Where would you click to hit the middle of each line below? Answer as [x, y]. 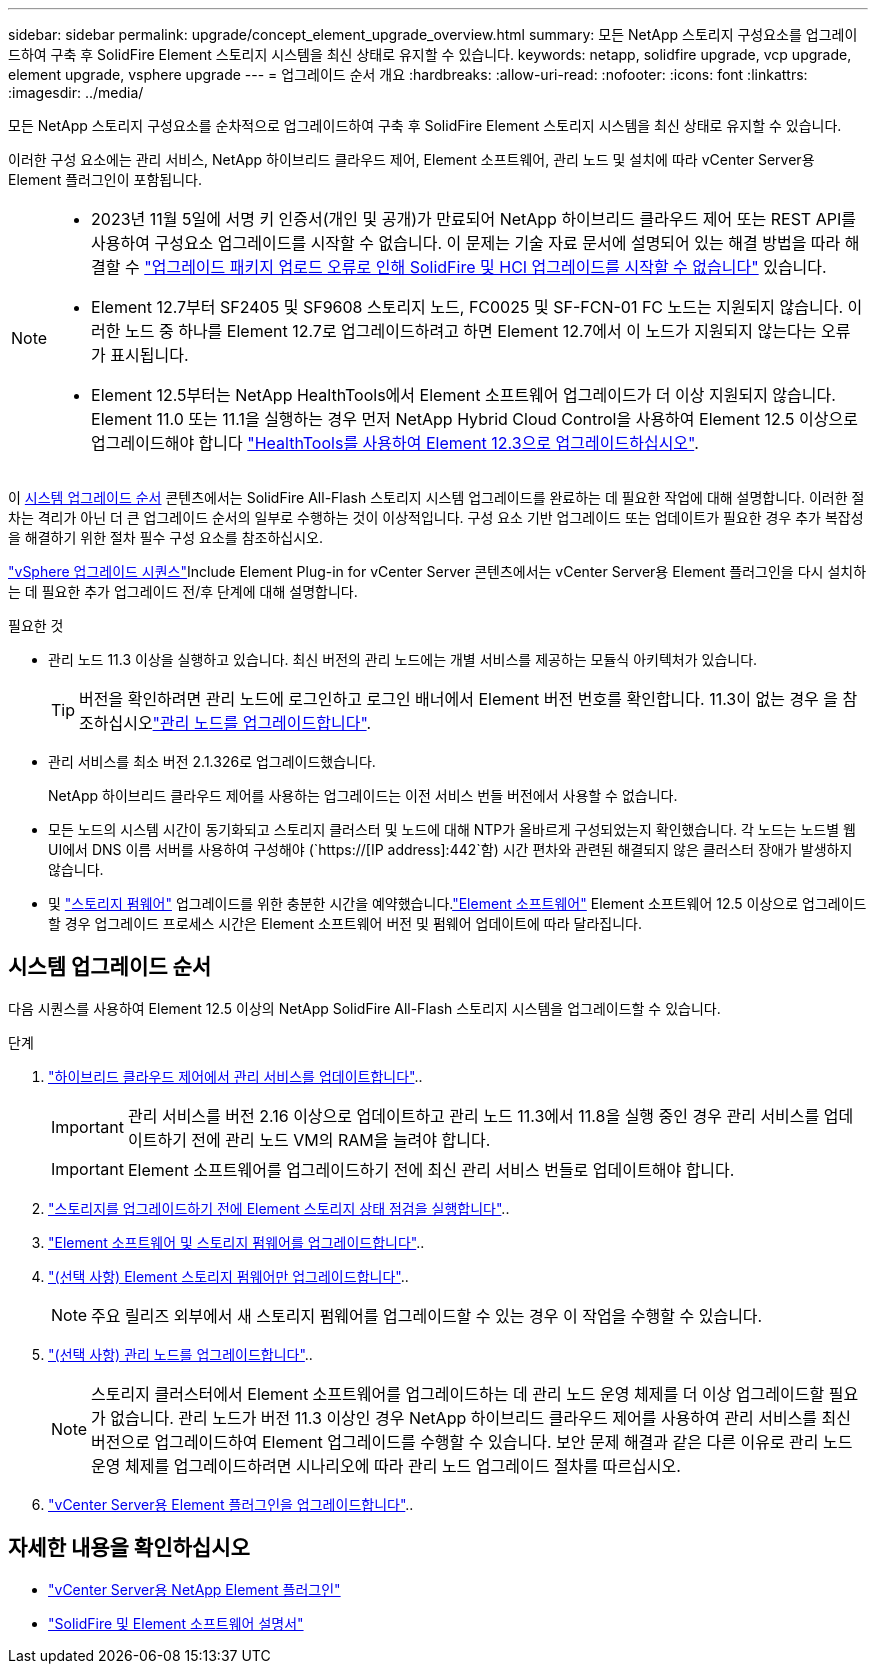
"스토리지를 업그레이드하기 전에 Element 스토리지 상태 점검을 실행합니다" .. [279, 1208]
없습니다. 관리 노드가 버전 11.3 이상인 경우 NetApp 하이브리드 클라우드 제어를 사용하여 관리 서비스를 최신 [481, 1417]
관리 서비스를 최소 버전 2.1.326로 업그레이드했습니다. [212, 761]
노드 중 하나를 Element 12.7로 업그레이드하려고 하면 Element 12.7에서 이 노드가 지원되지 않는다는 [471, 331]
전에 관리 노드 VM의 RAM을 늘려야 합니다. [341, 1139]
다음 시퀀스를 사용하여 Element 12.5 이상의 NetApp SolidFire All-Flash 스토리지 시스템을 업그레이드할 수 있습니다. [364, 1008]
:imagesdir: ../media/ [76, 92]
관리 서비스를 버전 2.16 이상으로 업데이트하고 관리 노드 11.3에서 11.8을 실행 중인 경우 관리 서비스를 [473, 1115]
